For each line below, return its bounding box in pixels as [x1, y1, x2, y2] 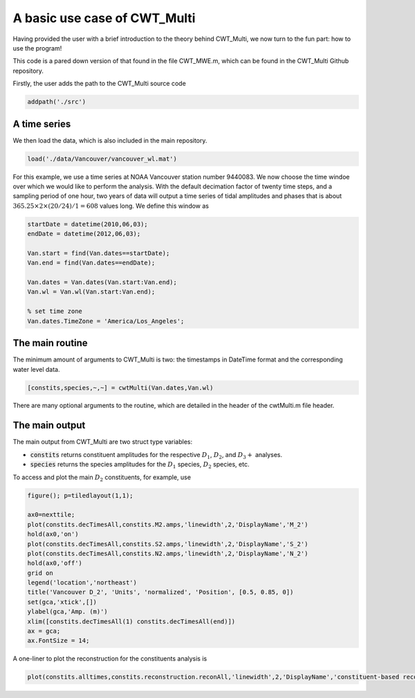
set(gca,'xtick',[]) [27, 598, 97, 606]
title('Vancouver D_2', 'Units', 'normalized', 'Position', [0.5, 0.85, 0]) [27, 589, 294, 596]
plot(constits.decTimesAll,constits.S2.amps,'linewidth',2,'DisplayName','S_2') [27, 540, 308, 548]
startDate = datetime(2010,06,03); [27, 220, 148, 228]
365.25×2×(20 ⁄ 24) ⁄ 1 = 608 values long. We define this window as [12, 202, 210, 210]
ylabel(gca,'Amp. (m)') [27, 608, 109, 616]
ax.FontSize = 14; [27, 637, 90, 645]
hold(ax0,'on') [27, 530, 79, 538]
